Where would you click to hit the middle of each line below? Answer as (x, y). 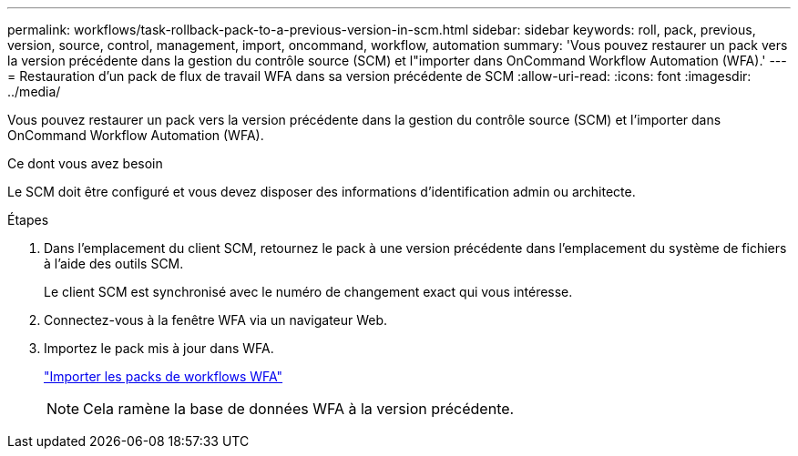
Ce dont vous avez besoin (85, 163)
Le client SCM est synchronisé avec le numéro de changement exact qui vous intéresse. (308, 292)
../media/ (34, 91)
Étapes (28, 220)
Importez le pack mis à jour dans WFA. (159, 348)
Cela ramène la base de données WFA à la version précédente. (299, 409)
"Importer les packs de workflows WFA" (164, 376)
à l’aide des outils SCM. (114, 263)
